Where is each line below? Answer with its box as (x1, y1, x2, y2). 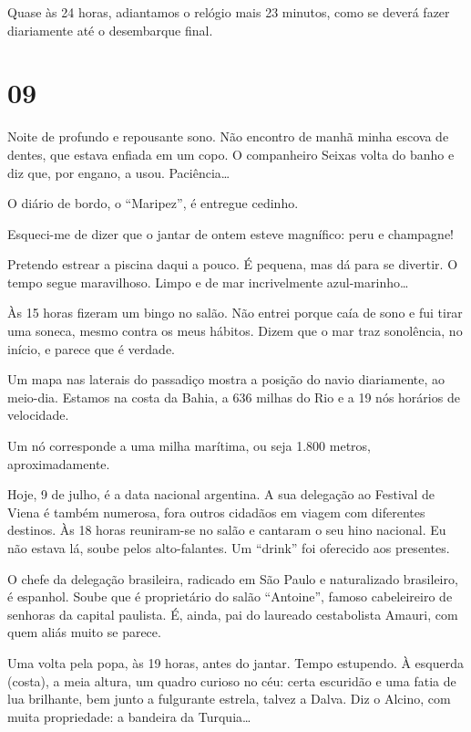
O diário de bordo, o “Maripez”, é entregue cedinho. (7, 193, 299, 213)
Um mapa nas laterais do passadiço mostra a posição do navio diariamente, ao (7, 370, 445, 389)
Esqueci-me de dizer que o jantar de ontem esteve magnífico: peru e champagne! (7, 224, 455, 243)
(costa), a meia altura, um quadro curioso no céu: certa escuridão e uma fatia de (7, 671, 456, 690)
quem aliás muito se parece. (7, 622, 161, 642)
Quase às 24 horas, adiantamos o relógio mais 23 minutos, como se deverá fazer (7, 3, 450, 21)
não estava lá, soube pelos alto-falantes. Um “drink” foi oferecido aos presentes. (7, 539, 450, 557)
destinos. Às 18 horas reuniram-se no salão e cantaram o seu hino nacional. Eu (7, 520, 446, 539)
